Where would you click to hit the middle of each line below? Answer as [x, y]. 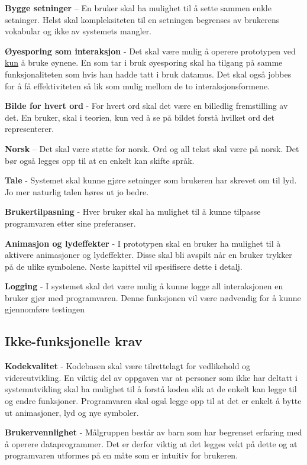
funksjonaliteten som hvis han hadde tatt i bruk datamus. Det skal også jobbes [148, 74]
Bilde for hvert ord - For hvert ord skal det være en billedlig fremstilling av [146, 106]
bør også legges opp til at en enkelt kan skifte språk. [100, 160]
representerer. [30, 129]
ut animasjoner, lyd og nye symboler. [72, 412]
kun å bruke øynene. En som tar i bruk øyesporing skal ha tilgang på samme [144, 62]
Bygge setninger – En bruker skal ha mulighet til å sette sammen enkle [138, 8]
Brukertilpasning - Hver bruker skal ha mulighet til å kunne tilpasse [133, 211]
